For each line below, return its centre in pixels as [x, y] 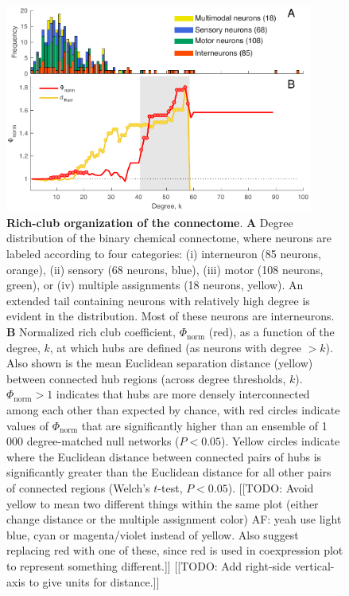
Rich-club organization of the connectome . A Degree [150, 222]
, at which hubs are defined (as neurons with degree [175, 347]
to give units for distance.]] [94, 581]
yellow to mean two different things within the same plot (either [163, 503]
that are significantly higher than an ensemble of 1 [204, 425]
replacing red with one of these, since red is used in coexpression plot [175, 550]
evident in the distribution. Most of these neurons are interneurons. [171, 316]
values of [27, 425]
